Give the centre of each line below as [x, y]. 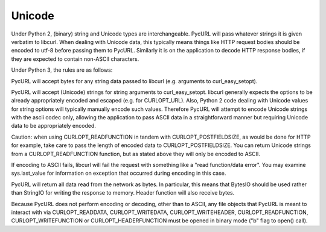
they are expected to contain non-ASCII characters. [75, 59]
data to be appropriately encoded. [54, 126]
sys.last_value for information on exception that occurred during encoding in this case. [119, 173]
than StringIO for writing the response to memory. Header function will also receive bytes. [123, 193]
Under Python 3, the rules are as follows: [62, 70]
